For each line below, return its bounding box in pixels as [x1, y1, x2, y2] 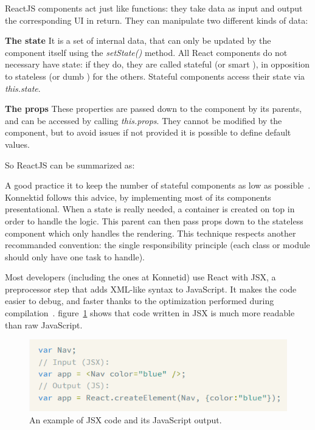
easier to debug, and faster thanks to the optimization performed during [5, 294, 274, 307]
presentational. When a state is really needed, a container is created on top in [5, 203, 295, 215]
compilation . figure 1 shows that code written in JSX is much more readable [5, 307, 295, 319]
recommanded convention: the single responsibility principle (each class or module [5, 238, 310, 251]
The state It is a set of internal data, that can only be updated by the [5, 34, 271, 47]
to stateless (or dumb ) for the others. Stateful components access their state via [5, 69, 305, 82]
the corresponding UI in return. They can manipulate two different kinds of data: [5, 13, 308, 26]
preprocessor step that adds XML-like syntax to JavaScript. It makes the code [5, 282, 297, 295]
